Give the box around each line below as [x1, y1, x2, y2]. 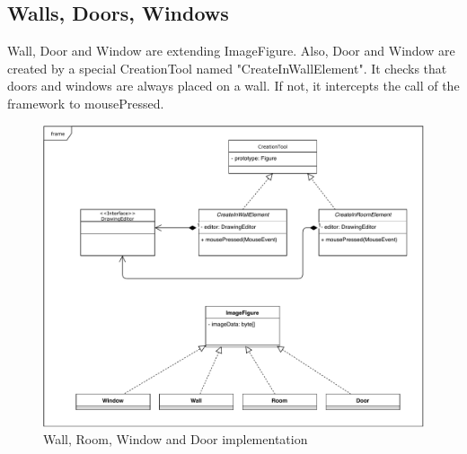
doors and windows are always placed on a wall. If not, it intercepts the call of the [7, 76, 460, 95]
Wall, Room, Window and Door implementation [43, 430, 308, 449]
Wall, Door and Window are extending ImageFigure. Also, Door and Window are [7, 41, 455, 60]
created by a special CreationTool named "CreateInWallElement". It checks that [7, 58, 447, 77]
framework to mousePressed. [7, 93, 164, 112]
